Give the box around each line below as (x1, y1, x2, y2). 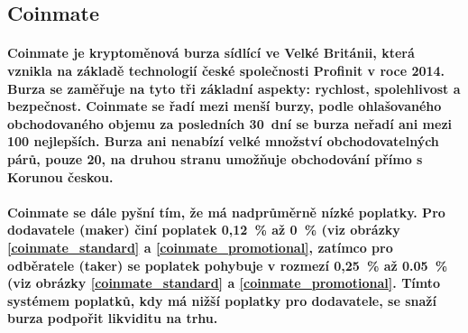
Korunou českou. (7, 167, 114, 186)
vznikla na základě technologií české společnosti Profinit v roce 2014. (7, 60, 445, 79)
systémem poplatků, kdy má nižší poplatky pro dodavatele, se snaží (7, 291, 436, 310)
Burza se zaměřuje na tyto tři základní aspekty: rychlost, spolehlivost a (7, 79, 461, 97)
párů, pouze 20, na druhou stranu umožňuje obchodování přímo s (7, 149, 423, 168)
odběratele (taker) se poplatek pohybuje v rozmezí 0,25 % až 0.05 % (7, 255, 448, 274)
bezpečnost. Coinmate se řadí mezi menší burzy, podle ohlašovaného (7, 97, 442, 116)
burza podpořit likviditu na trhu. (7, 309, 218, 328)
